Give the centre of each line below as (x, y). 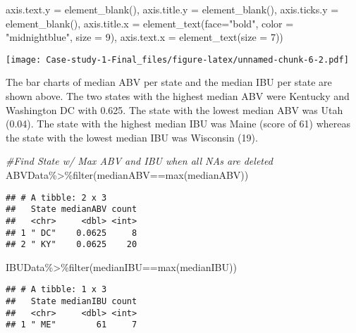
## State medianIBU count (72, 302)
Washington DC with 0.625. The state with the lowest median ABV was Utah (174, 109)
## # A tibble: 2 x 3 (56, 197)
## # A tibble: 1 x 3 (56, 290)
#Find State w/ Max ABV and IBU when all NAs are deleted (139, 161)
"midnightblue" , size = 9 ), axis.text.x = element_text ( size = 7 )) (145, 37)
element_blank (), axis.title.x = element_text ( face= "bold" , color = (150, 23)
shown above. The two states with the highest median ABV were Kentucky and (178, 96)
